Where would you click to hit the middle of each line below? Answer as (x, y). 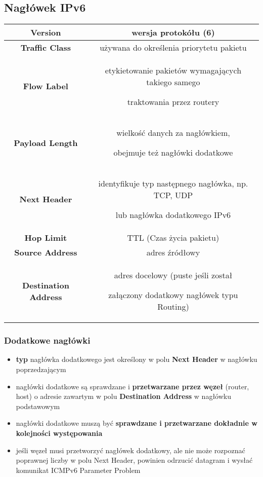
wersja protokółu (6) (173, 32)
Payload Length (46, 142)
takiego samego (173, 82)
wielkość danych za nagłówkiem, (173, 133)
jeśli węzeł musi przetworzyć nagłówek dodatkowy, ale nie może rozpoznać (130, 450)
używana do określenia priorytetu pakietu (173, 48)
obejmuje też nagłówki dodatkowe (173, 153)
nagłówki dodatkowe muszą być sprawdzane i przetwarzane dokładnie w (137, 423)
